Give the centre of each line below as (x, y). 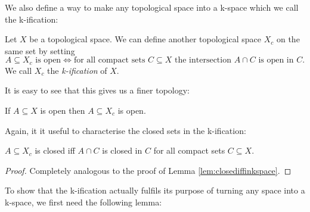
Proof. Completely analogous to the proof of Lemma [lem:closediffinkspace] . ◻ (148, 170)
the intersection (203, 60)
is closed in (122, 150)
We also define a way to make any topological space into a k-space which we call (152, 7)
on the (288, 39)
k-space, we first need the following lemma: (83, 202)
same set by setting (40, 50)
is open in (276, 60)
